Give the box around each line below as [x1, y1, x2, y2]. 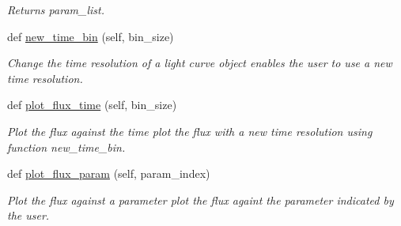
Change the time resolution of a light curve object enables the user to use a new [7, 55, 392, 71]
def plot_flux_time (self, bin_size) [7, 96, 177, 113]
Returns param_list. [7, 2, 104, 17]
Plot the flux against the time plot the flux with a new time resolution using [7, 122, 373, 139]
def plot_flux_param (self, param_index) [7, 165, 210, 182]
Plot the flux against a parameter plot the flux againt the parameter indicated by [7, 191, 394, 208]
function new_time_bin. [7, 138, 126, 155]
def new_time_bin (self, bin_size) [7, 28, 174, 44]
